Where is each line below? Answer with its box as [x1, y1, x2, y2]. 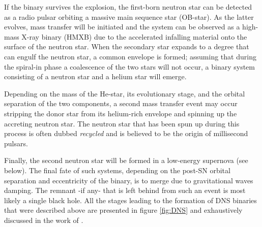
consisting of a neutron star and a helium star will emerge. [4, 71, 187, 82]
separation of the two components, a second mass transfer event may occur [4, 98, 238, 109]
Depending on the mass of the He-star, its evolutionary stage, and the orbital [4, 88, 245, 99]
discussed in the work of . [4, 214, 83, 225]
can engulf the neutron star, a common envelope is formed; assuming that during [4, 51, 256, 61]
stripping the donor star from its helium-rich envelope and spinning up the [4, 108, 237, 118]
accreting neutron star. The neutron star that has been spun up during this [4, 118, 240, 128]
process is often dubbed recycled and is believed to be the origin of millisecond [4, 128, 248, 139]
